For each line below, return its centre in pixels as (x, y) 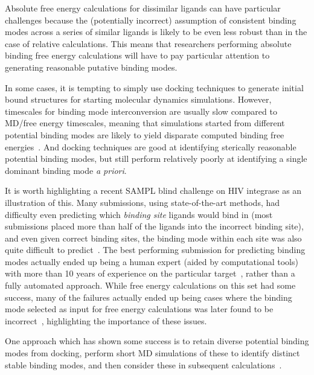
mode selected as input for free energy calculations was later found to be (139, 309)
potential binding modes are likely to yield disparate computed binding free (145, 134)
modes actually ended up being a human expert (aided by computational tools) (152, 261)
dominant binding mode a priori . (66, 170)
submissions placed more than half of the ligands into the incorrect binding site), (154, 226)
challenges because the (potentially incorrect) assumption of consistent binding (151, 20)
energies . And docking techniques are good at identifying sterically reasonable (151, 146)
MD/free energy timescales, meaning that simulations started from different (145, 123)
